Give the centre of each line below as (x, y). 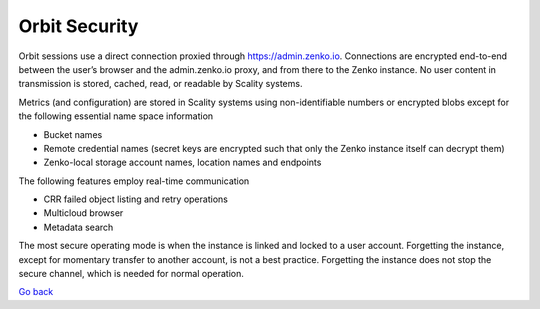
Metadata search (78, 227)
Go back (36, 292)
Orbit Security (78, 26)
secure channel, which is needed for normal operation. (131, 274)
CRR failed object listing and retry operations (136, 199)
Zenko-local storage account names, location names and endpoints (182, 162)
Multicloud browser (83, 213)
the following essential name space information (116, 116)
